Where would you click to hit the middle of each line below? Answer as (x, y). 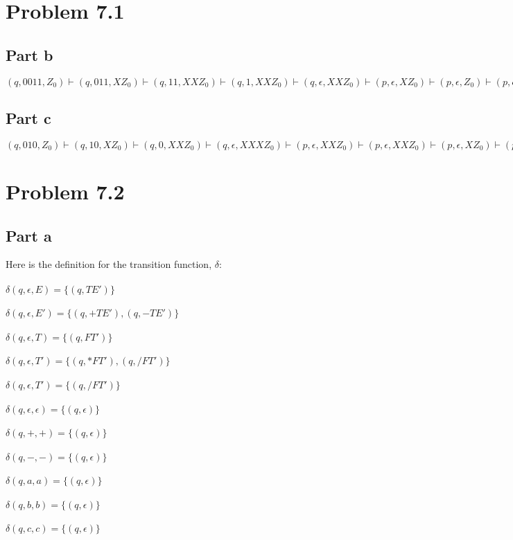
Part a (29, 235)
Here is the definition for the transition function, (109, 264)
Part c (28, 117)
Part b (29, 54)
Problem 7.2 (65, 191)
